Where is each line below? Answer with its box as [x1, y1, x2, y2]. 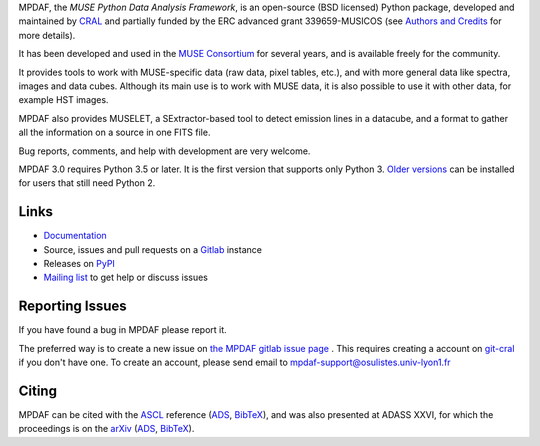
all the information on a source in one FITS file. [18, 126, 211, 139]
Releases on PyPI [43, 257, 115, 269]
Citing [18, 382, 57, 399]
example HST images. [18, 94, 109, 106]
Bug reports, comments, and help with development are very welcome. [18, 145, 311, 157]
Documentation [43, 230, 107, 242]
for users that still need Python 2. [18, 177, 156, 189]
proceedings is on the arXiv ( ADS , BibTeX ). [18, 423, 195, 435]
